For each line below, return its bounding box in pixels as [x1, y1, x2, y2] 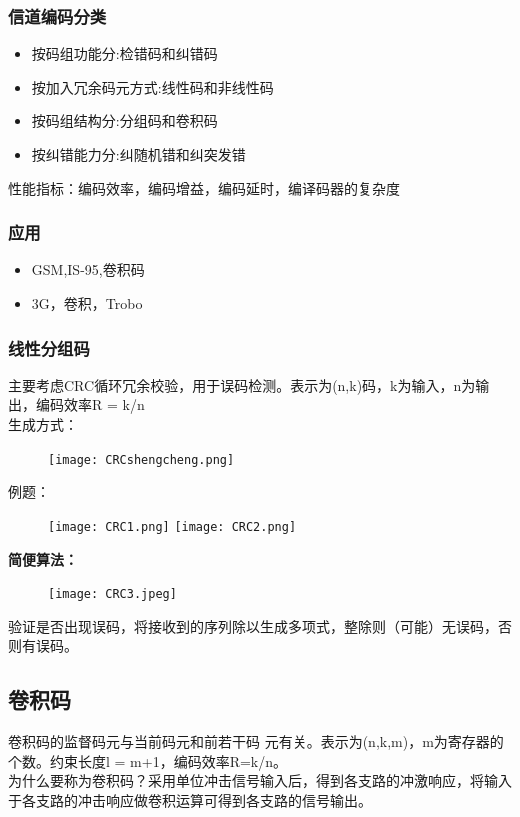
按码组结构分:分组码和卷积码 [31, 110, 218, 131]
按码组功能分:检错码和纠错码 [31, 43, 218, 64]
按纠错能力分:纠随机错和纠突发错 [31, 144, 246, 164]
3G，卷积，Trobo [31, 293, 143, 313]
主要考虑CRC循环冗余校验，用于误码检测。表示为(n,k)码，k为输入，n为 [8, 374, 476, 395]
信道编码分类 [8, 3, 107, 28]
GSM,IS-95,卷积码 [31, 259, 145, 280]
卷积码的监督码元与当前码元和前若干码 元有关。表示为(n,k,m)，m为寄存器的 [8, 731, 504, 752]
